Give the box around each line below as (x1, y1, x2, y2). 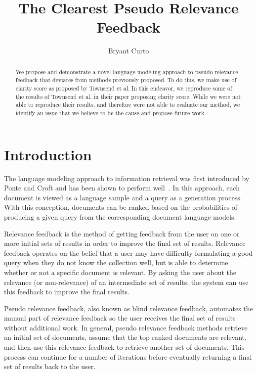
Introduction (4, 144, 92, 164)
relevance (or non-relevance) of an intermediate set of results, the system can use (4, 277, 249, 287)
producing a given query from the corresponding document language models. (4, 211, 236, 222)
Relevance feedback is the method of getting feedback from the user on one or (4, 228, 240, 238)
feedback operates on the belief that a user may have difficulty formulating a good (4, 247, 253, 258)
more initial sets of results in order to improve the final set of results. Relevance (4, 238, 246, 248)
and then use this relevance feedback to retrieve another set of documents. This (4, 342, 245, 352)
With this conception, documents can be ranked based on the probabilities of (4, 202, 238, 212)
